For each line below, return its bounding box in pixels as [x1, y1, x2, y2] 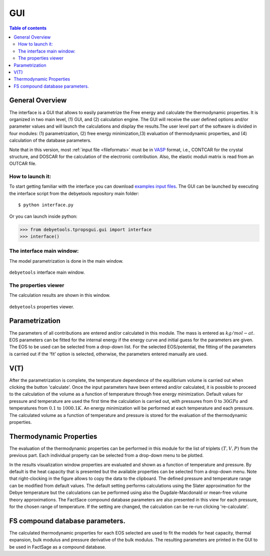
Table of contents [9, 25, 47, 31]
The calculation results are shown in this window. [9, 292, 111, 298]
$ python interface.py [18, 202, 74, 208]
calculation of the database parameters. [9, 138, 92, 144]
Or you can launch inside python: [9, 213, 77, 219]
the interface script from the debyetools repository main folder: [9, 190, 139, 196]
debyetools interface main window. [9, 269, 85, 275]
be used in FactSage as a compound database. [9, 543, 106, 550]
